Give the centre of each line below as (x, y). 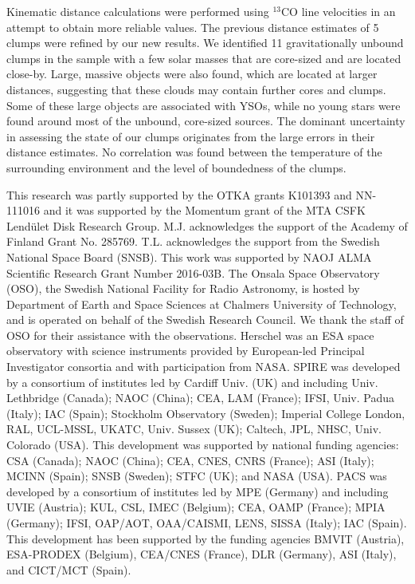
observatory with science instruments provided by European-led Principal (186, 351)
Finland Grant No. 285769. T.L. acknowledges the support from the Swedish (193, 241)
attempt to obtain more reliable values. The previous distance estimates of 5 (193, 27)
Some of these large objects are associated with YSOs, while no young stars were (204, 105)
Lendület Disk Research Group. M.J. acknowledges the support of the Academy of (207, 225)
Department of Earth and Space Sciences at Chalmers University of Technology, (202, 304)
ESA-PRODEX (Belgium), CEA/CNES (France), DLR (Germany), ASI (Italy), (202, 554)
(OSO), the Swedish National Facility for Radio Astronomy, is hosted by (183, 288)
